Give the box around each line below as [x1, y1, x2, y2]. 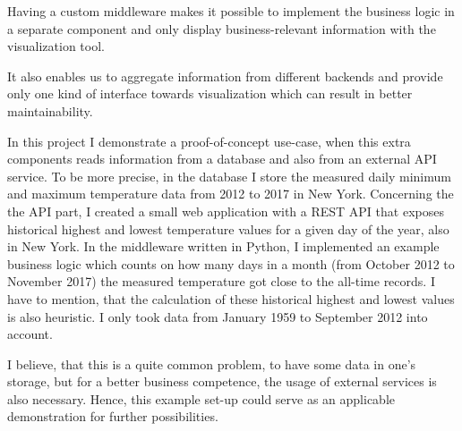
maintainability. [7, 101, 93, 120]
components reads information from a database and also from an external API [7, 149, 437, 168]
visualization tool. [7, 37, 105, 55]
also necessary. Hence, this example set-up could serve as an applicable [7, 389, 396, 408]
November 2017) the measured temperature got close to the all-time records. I [7, 272, 435, 291]
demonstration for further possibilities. [7, 407, 218, 426]
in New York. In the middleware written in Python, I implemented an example [7, 237, 440, 256]
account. [7, 325, 53, 343]
